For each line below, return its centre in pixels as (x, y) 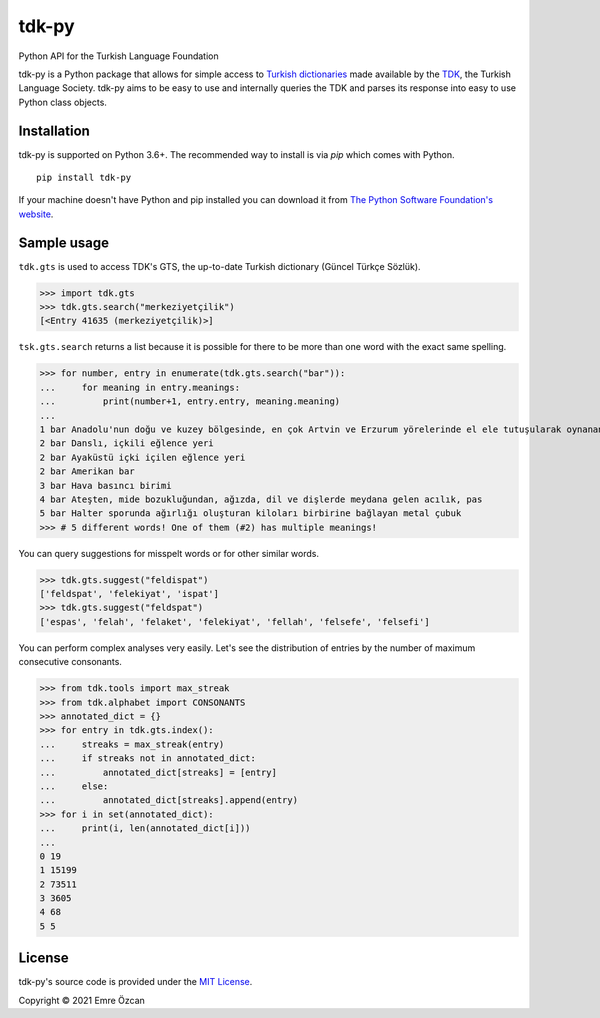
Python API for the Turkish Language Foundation (118, 56)
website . (36, 214)
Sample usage (64, 242)
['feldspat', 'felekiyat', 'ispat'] (129, 594)
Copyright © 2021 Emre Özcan (81, 1000)
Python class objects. (62, 102)
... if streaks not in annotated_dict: (148, 758)
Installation (54, 130)
